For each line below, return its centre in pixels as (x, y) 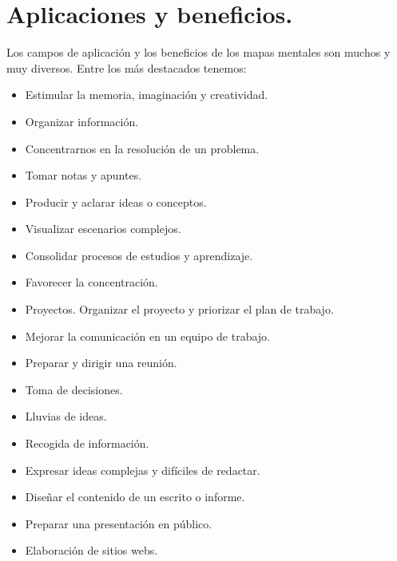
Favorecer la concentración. (91, 282)
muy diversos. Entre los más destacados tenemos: (127, 67)
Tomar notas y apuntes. (83, 175)
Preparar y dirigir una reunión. (101, 363)
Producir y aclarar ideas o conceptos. (116, 201)
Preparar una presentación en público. (119, 523)
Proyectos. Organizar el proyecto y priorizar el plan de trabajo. (179, 309)
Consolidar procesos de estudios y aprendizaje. (139, 255)
